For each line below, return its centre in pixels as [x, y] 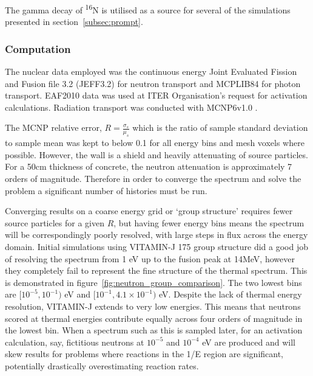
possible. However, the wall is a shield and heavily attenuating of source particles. [156, 154]
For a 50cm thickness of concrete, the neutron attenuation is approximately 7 [149, 166]
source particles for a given [55, 222]
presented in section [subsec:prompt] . [74, 22]
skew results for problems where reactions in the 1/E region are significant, [144, 354]
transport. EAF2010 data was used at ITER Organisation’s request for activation [156, 95]
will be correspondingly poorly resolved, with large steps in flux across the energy [156, 235]
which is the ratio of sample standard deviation [220, 127]
